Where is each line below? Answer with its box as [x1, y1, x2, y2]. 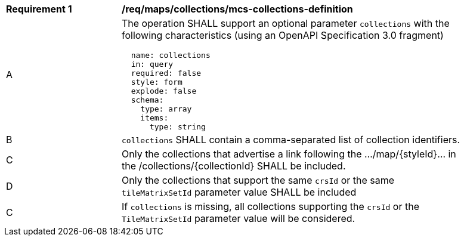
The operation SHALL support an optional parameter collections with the [122, 17, 450, 29]
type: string [149, 122, 206, 131]
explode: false [131, 86, 197, 95]
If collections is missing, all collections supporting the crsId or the [122, 200, 419, 212]
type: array [140, 104, 192, 113]
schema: [131, 95, 164, 104]
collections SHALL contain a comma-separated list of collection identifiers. [122, 134, 460, 146]
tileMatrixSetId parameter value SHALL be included [122, 186, 357, 198]
